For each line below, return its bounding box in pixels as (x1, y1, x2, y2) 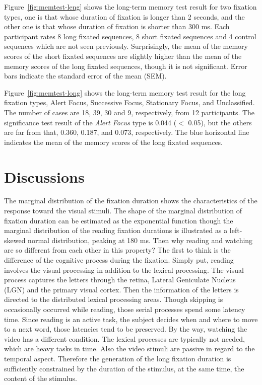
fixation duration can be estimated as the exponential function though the (4, 215, 233, 225)
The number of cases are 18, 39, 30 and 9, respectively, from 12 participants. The (4, 107, 255, 117)
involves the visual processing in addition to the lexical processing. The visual (4, 264, 244, 275)
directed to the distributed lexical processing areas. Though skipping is (4, 294, 223, 304)
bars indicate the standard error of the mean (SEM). (4, 70, 167, 81)
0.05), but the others (188, 117, 252, 127)
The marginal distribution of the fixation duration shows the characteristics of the (4, 195, 257, 206)
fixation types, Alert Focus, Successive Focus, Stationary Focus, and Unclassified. (4, 97, 255, 108)
